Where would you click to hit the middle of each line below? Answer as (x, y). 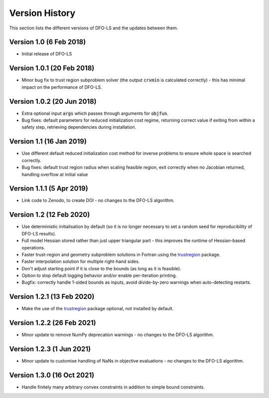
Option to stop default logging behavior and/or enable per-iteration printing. (99, 276)
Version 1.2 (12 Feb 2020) (50, 215)
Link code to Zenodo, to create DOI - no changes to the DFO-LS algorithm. (98, 200)
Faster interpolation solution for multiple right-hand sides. (81, 261)
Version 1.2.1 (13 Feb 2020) (52, 297)
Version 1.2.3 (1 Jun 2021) (50, 349)
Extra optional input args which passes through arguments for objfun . (95, 113)
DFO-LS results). (39, 233)
